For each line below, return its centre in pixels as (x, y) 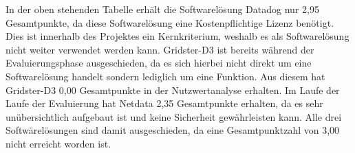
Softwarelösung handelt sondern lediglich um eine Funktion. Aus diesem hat (165, 76)
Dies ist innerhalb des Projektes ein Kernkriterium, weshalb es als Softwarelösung (177, 36)
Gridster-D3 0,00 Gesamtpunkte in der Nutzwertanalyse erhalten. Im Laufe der (173, 90)
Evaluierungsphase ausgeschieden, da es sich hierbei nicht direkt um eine (159, 63)
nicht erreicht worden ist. (58, 143)
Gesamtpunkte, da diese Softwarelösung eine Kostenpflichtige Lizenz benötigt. (170, 22)
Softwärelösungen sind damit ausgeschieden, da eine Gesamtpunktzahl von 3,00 (173, 130)
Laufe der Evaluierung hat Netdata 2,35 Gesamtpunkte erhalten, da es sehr (164, 103)
